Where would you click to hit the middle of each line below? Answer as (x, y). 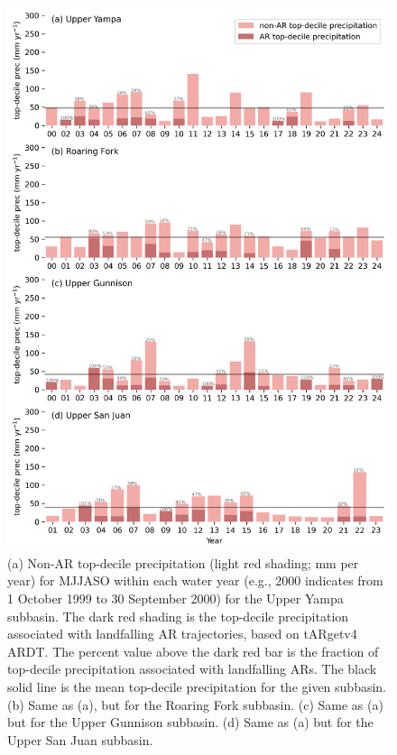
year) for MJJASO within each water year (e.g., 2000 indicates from (195, 580)
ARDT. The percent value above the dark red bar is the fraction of (193, 651)
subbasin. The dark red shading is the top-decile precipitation (178, 616)
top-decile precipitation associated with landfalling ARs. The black (192, 669)
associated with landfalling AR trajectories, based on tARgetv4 (182, 634)
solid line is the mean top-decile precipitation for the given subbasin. (197, 686)
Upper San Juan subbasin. (80, 739)
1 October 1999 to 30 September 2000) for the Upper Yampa (175, 598)
